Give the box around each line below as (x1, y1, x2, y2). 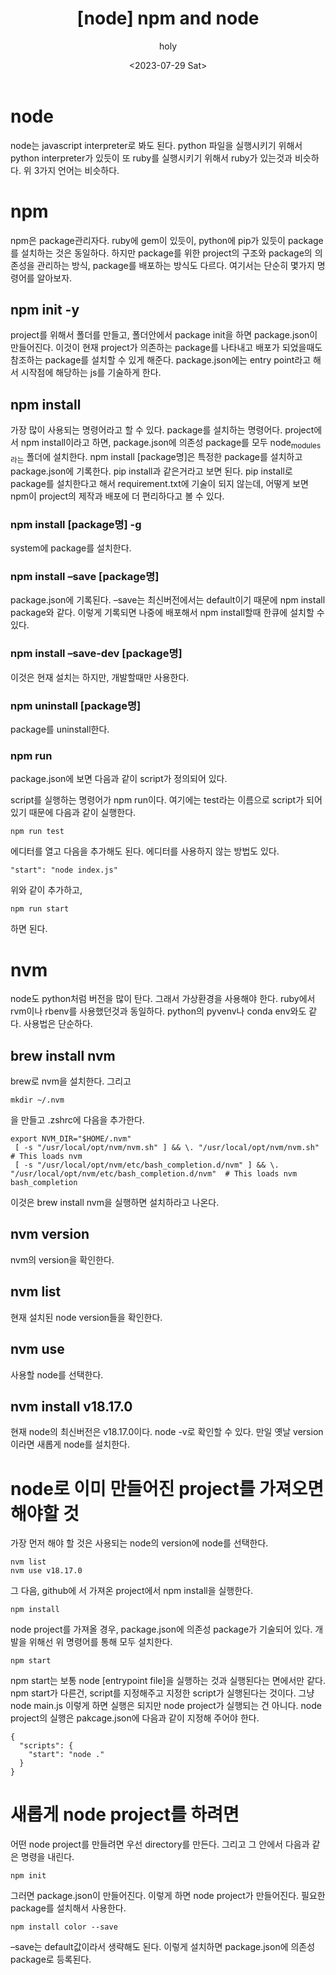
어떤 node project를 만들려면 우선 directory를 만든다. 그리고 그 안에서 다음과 (10, 1838, 310, 1851)
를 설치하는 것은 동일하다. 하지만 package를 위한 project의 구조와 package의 (10, 247, 313, 259)
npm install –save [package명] (10, 570, 160, 584)
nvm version (10, 1226, 90, 1243)
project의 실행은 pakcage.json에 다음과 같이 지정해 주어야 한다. (10, 1712, 260, 1724)
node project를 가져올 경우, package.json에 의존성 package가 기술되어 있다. (10, 1623, 313, 1636)
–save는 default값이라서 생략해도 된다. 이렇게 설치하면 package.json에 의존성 (10, 1941, 316, 1953)
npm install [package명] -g (10, 517, 142, 531)
